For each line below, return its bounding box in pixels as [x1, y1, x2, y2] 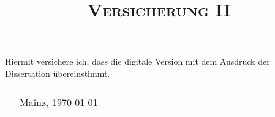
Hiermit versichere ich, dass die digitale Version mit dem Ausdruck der [5, 55, 270, 68]
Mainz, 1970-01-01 [20, 94, 98, 109]
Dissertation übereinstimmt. [5, 66, 110, 79]
